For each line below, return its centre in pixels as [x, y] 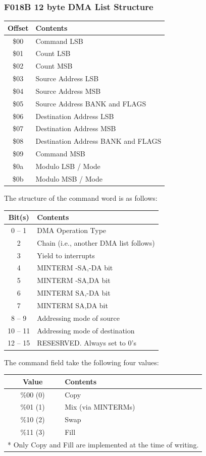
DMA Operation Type [72, 230]
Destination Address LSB [75, 116]
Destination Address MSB [76, 128]
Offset [18, 27]
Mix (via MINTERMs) [100, 407]
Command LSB [59, 41]
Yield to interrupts [66, 255]
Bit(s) [19, 217]
